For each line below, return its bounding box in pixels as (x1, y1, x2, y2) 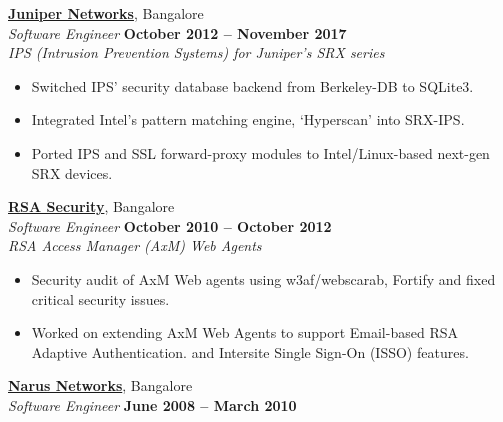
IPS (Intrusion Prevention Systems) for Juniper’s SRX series (8, 42, 385, 63)
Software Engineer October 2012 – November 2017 (8, 22, 347, 43)
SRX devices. (31, 162, 113, 183)
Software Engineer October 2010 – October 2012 (8, 215, 332, 236)
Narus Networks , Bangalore (8, 375, 193, 396)
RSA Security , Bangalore (8, 196, 175, 217)
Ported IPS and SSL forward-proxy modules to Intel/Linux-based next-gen (31, 142, 490, 163)
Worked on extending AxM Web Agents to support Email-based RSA (31, 322, 458, 343)
